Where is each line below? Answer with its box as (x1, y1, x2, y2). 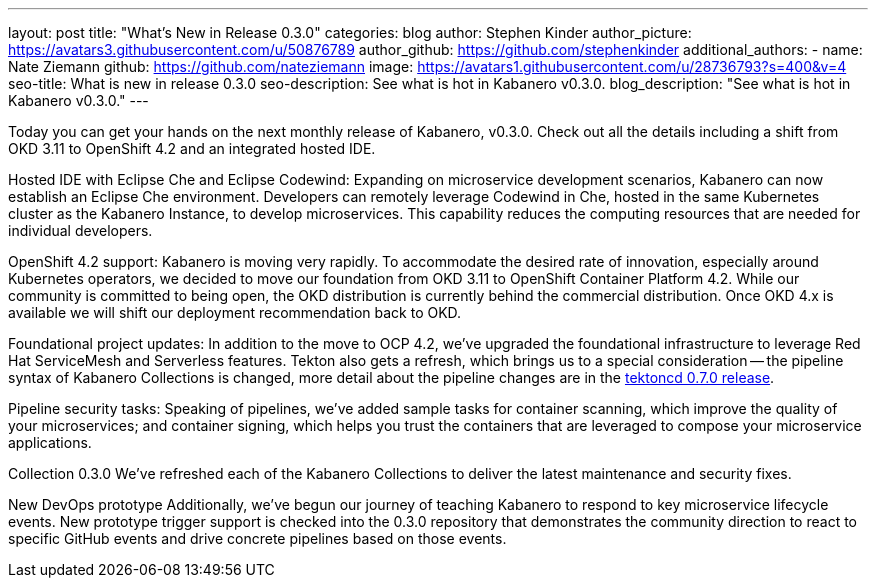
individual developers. (8, 222, 153, 239)
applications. (8, 434, 92, 451)
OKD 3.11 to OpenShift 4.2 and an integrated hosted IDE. (8, 140, 376, 157)
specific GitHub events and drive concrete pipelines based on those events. (8, 530, 507, 547)
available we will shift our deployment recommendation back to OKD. (8, 304, 462, 321)
